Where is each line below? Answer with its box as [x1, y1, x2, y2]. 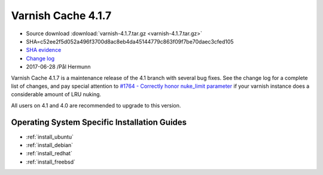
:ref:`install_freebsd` [26, 158, 76, 165]
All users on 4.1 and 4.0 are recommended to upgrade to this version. [11, 102, 181, 109]
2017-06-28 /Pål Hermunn [26, 63, 91, 70]
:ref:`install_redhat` [26, 150, 73, 157]
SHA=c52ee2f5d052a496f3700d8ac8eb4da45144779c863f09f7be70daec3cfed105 [26, 38, 234, 45]
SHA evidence [26, 47, 62, 54]
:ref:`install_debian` [26, 141, 74, 149]
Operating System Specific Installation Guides [11, 117, 187, 128]
